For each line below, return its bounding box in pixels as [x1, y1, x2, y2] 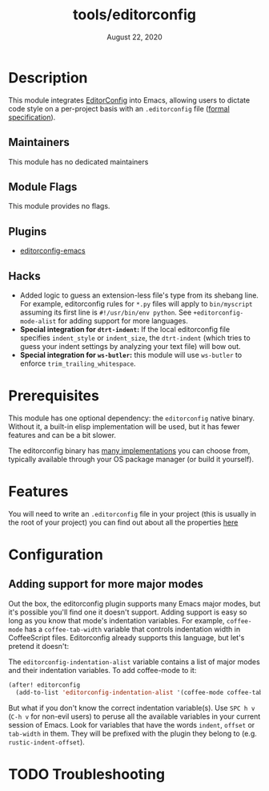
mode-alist [19, 317, 57, 326]
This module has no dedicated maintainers [8, 156, 149, 166]
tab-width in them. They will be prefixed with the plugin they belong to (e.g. [8, 728, 258, 738]
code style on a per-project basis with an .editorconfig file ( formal [8, 103, 230, 113]
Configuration [8, 546, 104, 563]
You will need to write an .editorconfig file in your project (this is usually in [8, 509, 257, 518]
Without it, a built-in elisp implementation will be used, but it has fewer [8, 421, 240, 431]
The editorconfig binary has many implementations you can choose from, [8, 445, 251, 455]
